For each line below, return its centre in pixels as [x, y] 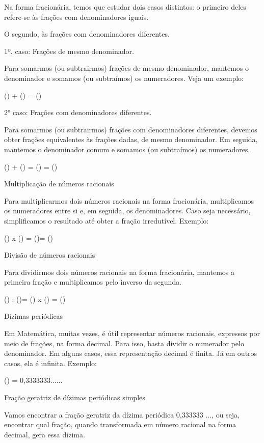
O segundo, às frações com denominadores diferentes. [87, 34]
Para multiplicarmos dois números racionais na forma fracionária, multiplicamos [129, 200]
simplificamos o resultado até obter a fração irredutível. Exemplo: [107, 220]
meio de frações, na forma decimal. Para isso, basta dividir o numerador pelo [124, 343]
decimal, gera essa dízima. [45, 434]
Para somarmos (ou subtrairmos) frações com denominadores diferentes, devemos [131, 129]
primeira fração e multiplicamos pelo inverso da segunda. [93, 282]
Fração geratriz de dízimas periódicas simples [75, 397]
